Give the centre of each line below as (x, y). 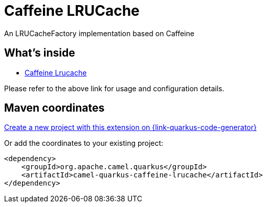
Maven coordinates (54, 108)
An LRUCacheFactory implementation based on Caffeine (99, 33)
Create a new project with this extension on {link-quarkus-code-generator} (130, 127)
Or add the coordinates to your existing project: (84, 143)
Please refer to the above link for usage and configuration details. (114, 88)
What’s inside (40, 53)
